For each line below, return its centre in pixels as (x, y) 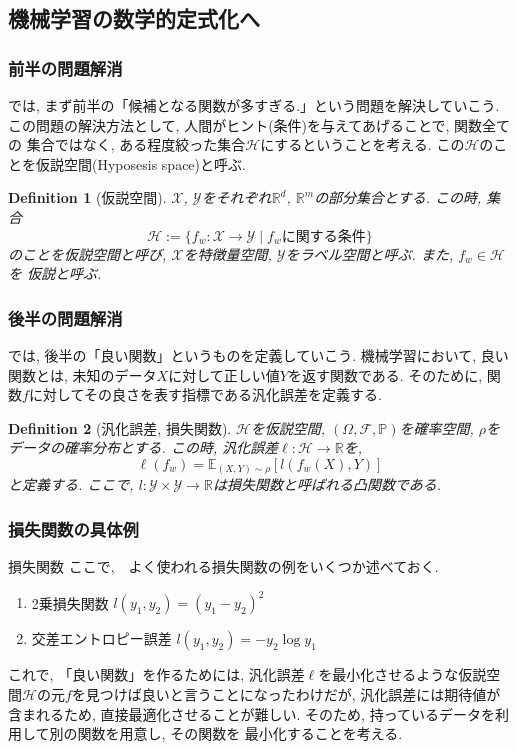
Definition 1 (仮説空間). (87, 197)
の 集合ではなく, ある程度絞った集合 (127, 144)
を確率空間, (436, 427)
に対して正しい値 (224, 374)
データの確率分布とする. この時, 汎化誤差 (143, 447)
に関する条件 (323, 236)
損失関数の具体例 (73, 528)
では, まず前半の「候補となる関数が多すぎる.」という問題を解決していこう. (254, 105)
